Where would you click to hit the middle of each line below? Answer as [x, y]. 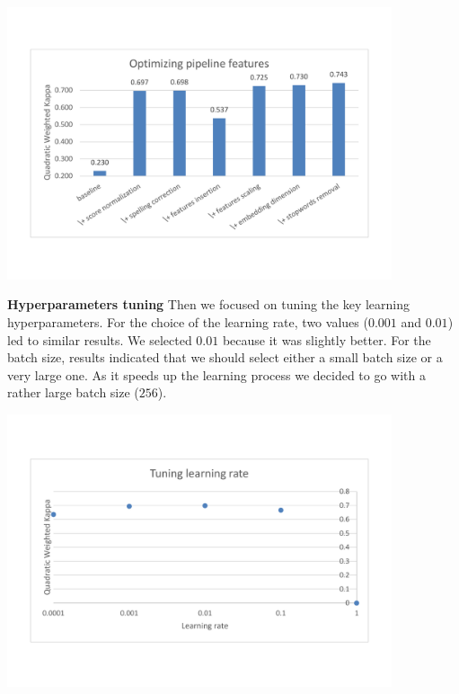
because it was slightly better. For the [327, 339]
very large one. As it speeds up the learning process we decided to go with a [216, 374]
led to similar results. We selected [100, 339]
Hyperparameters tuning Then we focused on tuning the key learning [209, 304]
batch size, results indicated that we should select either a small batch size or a [225, 357]
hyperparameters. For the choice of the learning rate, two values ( [188, 322]
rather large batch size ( [73, 392]
